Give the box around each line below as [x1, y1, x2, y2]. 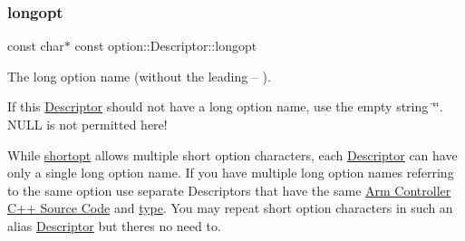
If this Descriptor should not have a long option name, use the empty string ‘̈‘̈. [7, 97, 443, 116]
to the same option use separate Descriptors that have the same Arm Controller [7, 180, 451, 199]
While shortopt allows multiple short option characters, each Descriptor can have [7, 145, 458, 164]
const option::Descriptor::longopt [74, 36, 257, 55]
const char [7, 36, 64, 55]
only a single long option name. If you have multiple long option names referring [7, 163, 454, 182]
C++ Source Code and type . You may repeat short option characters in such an [7, 198, 453, 217]
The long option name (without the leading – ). [7, 66, 271, 85]
